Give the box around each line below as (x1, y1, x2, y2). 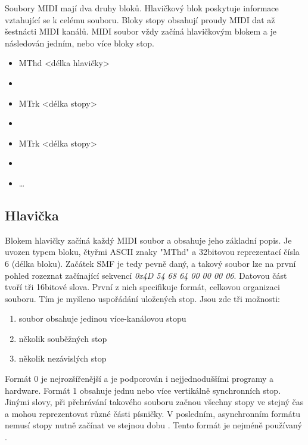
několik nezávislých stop (18, 352, 107, 365)
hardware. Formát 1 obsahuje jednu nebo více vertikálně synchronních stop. (5, 384, 281, 396)
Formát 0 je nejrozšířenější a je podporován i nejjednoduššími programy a (5, 372, 274, 385)
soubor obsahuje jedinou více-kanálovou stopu (18, 312, 186, 325)
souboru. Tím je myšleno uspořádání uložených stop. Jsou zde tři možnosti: (5, 292, 280, 304)
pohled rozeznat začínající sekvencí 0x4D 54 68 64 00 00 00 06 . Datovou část (5, 269, 287, 281)
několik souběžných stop (18, 332, 107, 344)
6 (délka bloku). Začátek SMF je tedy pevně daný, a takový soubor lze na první (5, 257, 296, 269)
